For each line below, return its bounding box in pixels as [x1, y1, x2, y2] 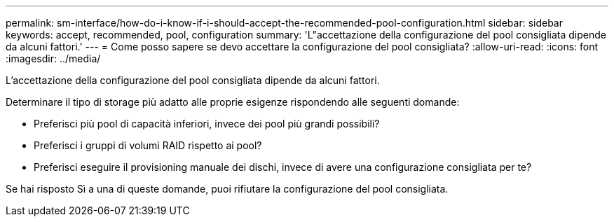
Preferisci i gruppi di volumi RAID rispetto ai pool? [34, 139, 262, 151]
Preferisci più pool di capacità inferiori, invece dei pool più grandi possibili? [34, 118, 380, 130]
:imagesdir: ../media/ [6, 53, 101, 64]
